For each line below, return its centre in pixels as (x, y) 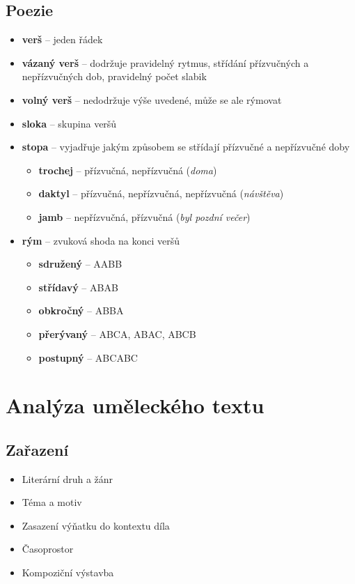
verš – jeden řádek (62, 39)
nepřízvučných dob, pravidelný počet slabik (114, 76)
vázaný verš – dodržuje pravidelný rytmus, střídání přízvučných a (165, 62)
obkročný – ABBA (81, 310)
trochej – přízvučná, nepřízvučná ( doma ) (128, 170)
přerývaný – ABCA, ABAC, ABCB (117, 333)
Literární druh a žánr (68, 478)
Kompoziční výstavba (68, 573)
